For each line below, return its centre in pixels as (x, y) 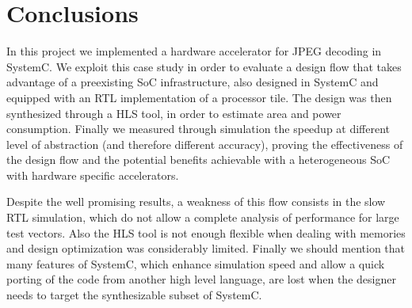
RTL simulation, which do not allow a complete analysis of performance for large (203, 217)
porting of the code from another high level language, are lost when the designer (201, 279)
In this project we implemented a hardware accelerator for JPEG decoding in (194, 51)
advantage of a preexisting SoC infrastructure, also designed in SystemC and (193, 82)
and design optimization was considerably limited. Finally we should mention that (206, 248)
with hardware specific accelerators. (93, 175)
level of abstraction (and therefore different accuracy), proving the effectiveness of (205, 144)
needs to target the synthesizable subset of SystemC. (134, 295)
